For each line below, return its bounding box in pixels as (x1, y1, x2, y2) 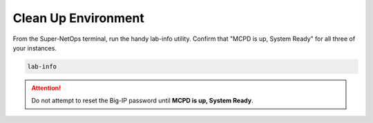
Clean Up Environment (12, 10, 144, 26)
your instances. (12, 44, 57, 52)
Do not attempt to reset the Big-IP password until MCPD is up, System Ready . (31, 97, 254, 105)
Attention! (31, 84, 61, 92)
